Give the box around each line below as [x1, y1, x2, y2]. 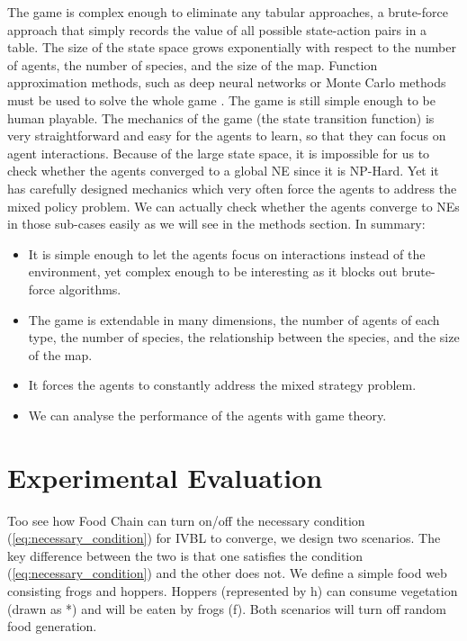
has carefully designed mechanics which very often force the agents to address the [7, 178, 457, 197]
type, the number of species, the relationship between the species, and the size [28, 328, 460, 347]
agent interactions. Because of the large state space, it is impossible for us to [7, 143, 430, 162]
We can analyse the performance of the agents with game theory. [28, 405, 387, 424]
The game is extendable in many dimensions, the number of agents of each [28, 310, 440, 329]
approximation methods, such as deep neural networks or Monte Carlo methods [7, 73, 446, 92]
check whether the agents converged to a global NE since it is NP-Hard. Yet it [7, 161, 439, 180]
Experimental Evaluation [7, 458, 323, 495]
